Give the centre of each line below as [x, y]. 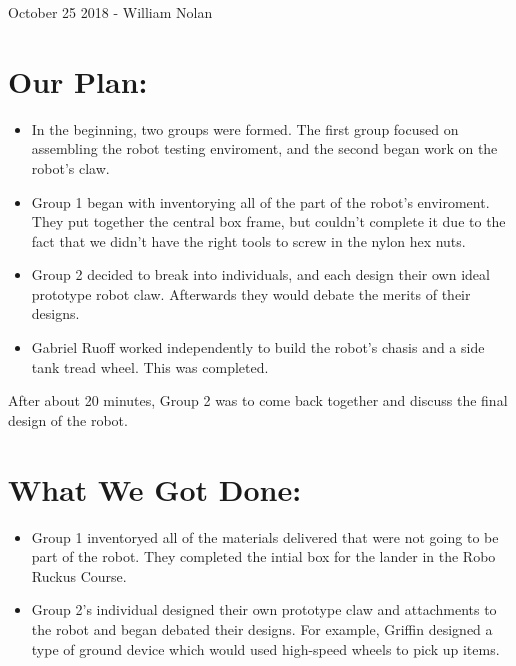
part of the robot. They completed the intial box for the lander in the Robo [263, 556]
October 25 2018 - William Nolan [110, 12]
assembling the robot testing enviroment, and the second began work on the [264, 148]
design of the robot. [68, 419]
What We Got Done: [155, 488]
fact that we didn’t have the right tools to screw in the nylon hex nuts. [248, 240]
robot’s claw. [70, 167]
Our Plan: [78, 80]
